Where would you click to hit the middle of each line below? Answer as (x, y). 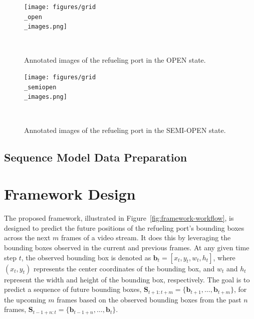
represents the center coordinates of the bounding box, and (124, 268)
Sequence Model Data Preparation (96, 157)
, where (224, 257)
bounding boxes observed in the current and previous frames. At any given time (127, 247)
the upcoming (25, 299)
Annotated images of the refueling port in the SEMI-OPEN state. (125, 130)
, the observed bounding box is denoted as (86, 257)
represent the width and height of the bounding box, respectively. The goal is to (127, 279)
